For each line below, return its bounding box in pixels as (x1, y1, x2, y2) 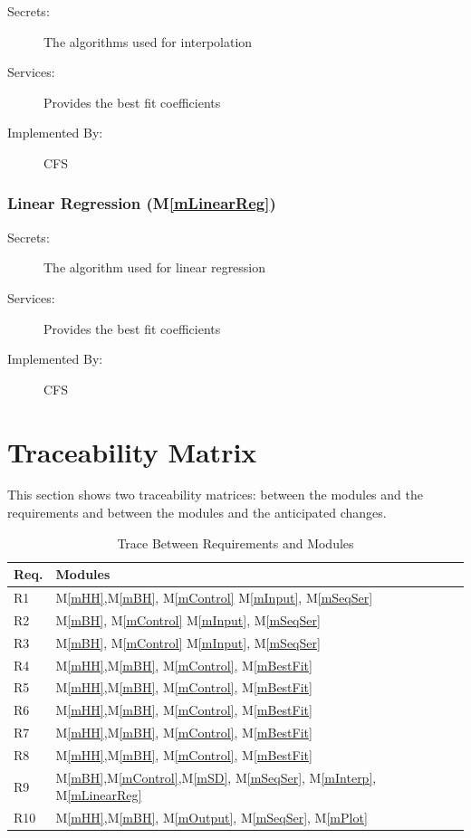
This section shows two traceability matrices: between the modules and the (7, 485, 423, 504)
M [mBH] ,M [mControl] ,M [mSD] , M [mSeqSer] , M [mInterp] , (55, 767, 377, 786)
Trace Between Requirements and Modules (117, 533, 354, 552)
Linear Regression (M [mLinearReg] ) (7, 192, 276, 214)
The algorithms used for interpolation (43, 32, 253, 51)
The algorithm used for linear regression (43, 258, 266, 277)
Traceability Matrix (7, 433, 257, 470)
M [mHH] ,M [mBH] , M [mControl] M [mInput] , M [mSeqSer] (55, 588, 373, 607)
